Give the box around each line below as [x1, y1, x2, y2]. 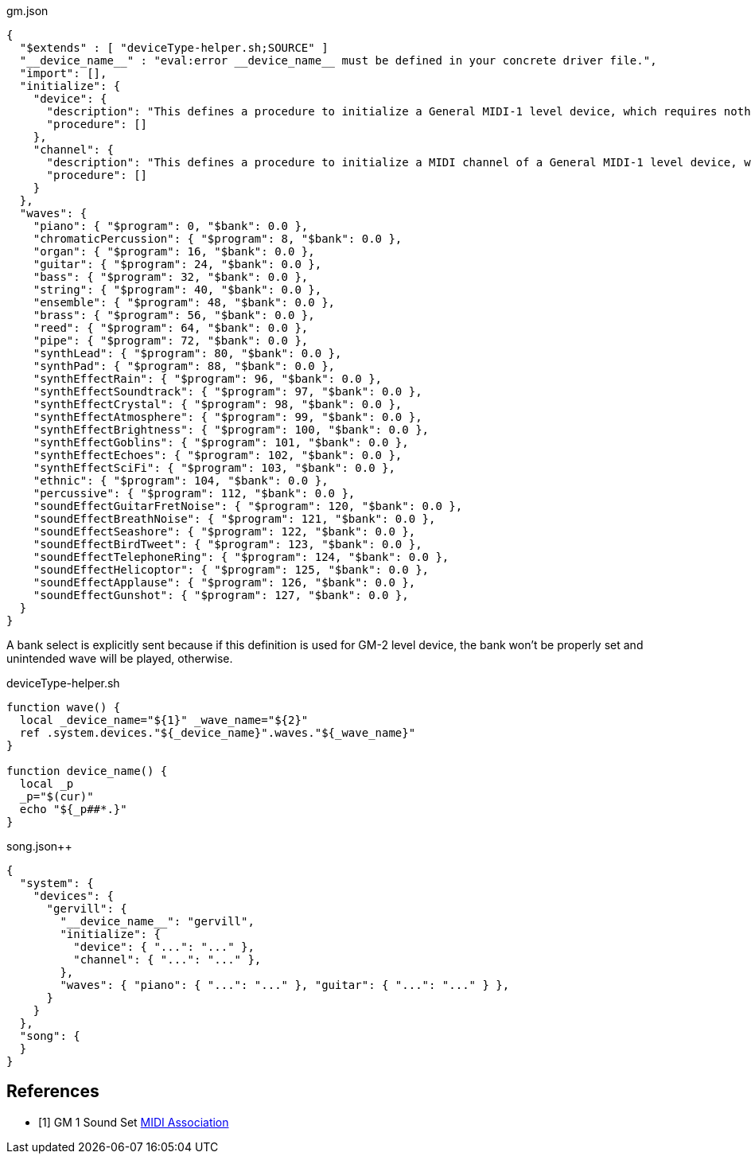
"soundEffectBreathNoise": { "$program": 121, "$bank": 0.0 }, [33, 512, 436, 525]
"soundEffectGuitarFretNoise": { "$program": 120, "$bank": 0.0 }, [33, 500, 463, 512]
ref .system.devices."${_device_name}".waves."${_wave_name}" [19, 726, 416, 739]
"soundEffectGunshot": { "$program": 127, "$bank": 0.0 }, [33, 589, 409, 601]
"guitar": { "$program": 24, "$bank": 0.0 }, [33, 258, 322, 271]
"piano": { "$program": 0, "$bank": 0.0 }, [33, 220, 309, 232]
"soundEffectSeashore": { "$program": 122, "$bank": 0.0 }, [33, 525, 416, 538]
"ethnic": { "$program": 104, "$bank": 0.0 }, [33, 474, 329, 487]
